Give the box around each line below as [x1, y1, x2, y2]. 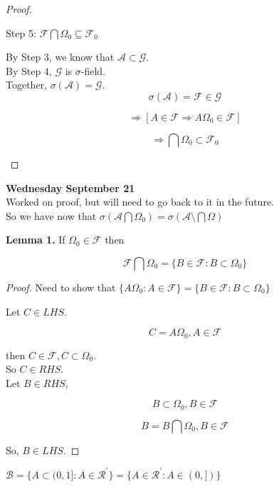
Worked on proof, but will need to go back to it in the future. [6, 194, 274, 209]
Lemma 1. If [6, 232, 65, 247]
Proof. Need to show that [6, 279, 116, 294]
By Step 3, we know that [6, 49, 115, 64]
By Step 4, [6, 63, 52, 78]
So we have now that [6, 208, 97, 223]
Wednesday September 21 [6, 180, 135, 195]
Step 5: [6, 25, 36, 40]
